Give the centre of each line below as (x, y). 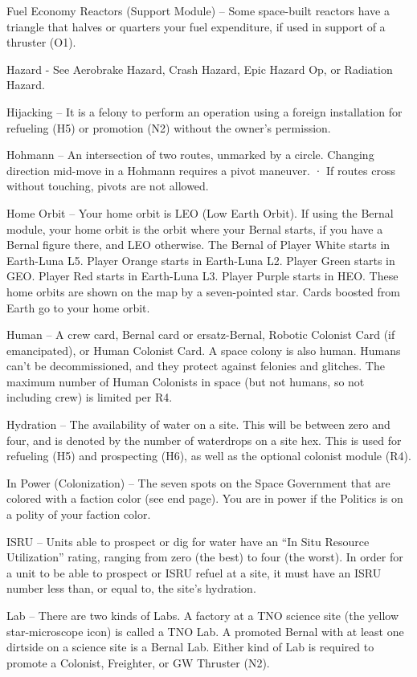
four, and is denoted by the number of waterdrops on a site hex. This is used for (204, 440)
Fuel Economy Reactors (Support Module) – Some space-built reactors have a (198, 10)
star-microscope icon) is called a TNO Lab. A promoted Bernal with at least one (205, 631)
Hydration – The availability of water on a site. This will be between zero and (198, 424)
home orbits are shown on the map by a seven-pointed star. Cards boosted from (203, 291)
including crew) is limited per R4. (90, 397)
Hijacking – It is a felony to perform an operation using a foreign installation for (204, 111)
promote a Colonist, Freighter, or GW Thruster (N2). (138, 662)
